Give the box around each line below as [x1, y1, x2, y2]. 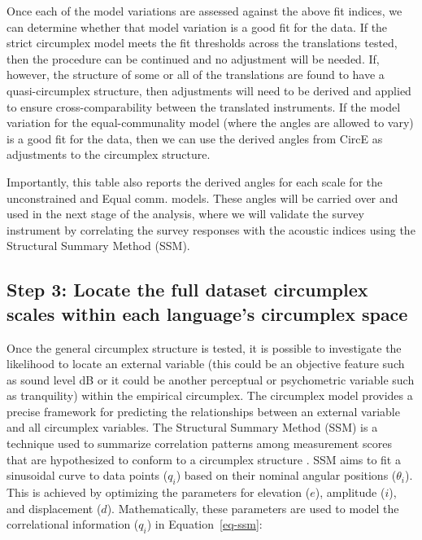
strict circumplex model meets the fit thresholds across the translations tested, [7, 34, 398, 51]
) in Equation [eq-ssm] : [146, 516, 263, 533]
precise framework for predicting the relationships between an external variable [7, 402, 400, 419]
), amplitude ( [315, 484, 385, 501]
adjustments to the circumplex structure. [7, 146, 211, 163]
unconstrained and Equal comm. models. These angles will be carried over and [7, 189, 398, 206]
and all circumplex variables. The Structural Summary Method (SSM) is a [7, 419, 378, 436]
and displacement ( [7, 499, 102, 516]
